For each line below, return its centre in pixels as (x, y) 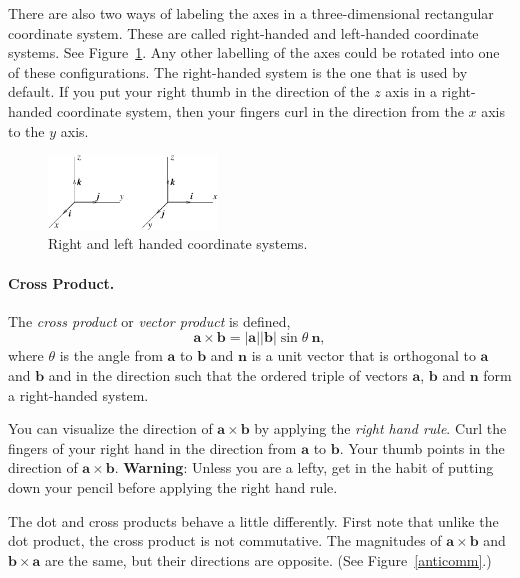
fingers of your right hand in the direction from (152, 447)
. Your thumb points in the (422, 447)
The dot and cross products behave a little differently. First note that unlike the (253, 520)
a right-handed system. (78, 394)
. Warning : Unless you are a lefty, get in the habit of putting (304, 467)
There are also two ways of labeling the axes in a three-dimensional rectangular (251, 13)
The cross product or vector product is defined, (149, 320)
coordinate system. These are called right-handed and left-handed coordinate (243, 32)
